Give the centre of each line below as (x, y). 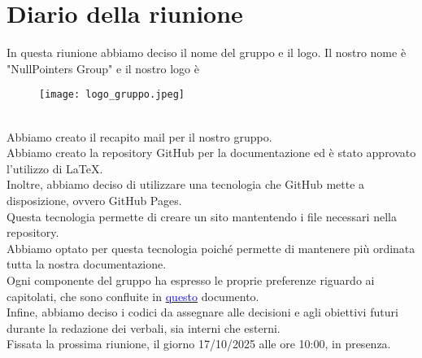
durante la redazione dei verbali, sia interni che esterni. (144, 327)
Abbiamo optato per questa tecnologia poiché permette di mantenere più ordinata (211, 248)
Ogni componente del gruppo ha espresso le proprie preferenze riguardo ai (191, 279)
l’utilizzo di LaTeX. (55, 168)
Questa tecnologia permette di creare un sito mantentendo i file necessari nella (202, 216)
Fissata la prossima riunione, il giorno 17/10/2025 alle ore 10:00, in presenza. (199, 344)
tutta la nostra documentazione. (87, 264)
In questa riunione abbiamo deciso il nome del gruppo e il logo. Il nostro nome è (207, 52)
